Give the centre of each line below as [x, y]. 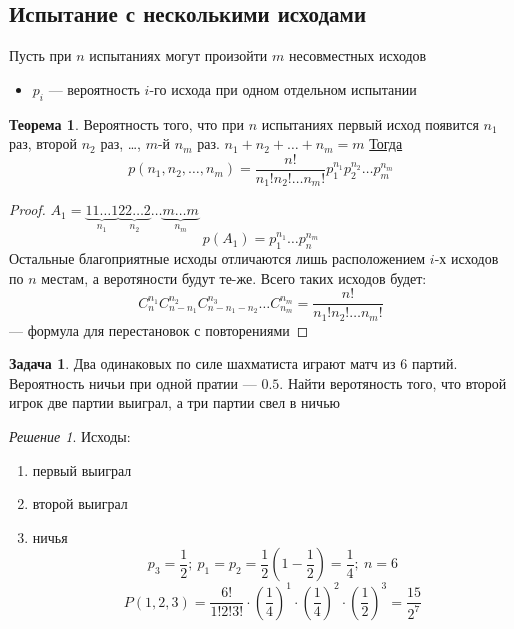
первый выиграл [82, 469]
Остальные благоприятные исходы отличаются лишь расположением [217, 257]
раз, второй [43, 143]
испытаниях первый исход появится [370, 123]
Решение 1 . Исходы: [70, 436]
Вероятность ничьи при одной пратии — [133, 382]
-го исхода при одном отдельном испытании [283, 88]
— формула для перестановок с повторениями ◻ [159, 329]
